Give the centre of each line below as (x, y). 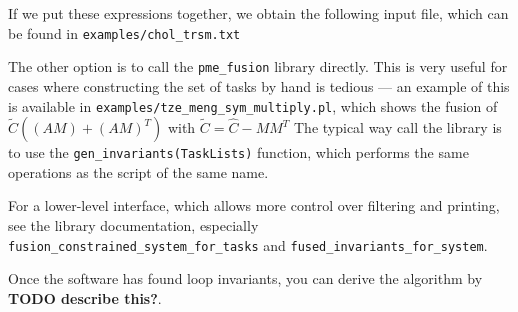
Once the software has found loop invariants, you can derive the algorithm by (245, 278)
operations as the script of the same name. (138, 171)
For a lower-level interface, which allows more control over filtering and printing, (254, 205)
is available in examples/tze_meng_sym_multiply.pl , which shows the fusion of (253, 105)
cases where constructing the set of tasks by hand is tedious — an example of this (259, 85)
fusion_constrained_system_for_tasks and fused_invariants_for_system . (248, 244)
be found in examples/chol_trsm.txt (124, 32)
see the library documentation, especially (133, 225)
